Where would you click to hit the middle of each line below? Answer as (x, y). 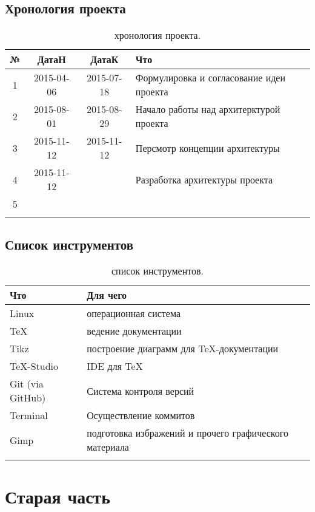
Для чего (107, 295)
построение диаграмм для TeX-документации (183, 349)
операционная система (134, 313)
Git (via (27, 384)
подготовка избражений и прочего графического (187, 433)
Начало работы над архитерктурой (208, 109)
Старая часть (58, 496)
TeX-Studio (34, 366)
